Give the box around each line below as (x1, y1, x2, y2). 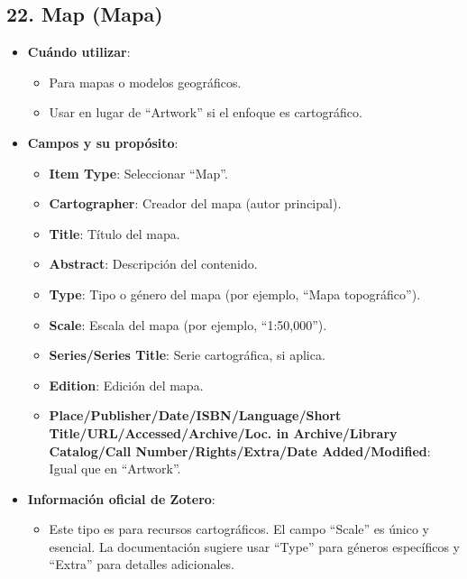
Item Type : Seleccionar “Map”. (49, 163, 228, 182)
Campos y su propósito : (27, 133, 179, 152)
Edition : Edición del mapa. (49, 375, 204, 394)
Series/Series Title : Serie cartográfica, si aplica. (49, 345, 325, 364)
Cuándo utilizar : (27, 42, 131, 61)
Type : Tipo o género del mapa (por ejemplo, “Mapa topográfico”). (49, 284, 421, 303)
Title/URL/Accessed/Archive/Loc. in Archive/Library (49, 423, 398, 442)
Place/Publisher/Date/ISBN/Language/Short (49, 406, 342, 425)
